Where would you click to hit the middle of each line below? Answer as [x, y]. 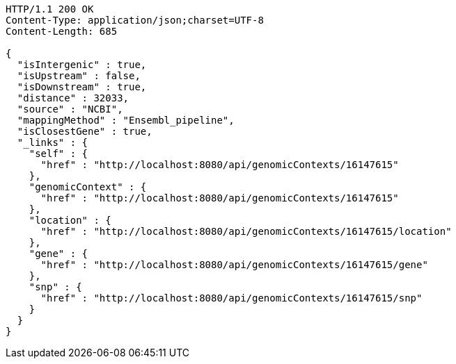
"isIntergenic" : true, [82, 65]
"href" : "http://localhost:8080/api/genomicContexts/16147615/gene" [234, 265]
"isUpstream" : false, [79, 76]
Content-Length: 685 [62, 31]
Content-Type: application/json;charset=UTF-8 [135, 20]
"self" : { [58, 154]
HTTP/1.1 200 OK [50, 9]
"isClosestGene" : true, [85, 131]
